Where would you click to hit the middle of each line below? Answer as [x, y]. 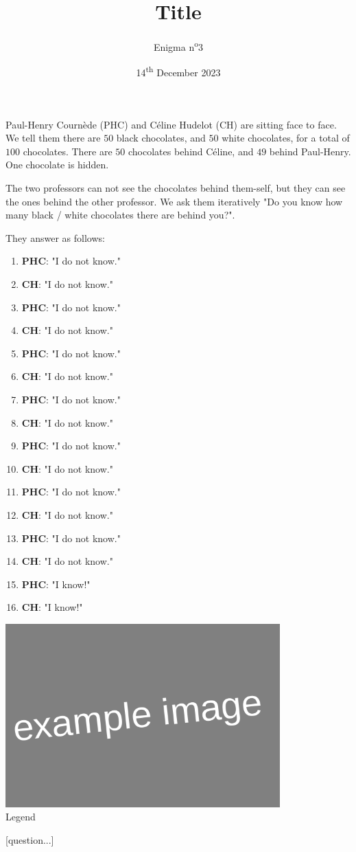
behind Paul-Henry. [310, 151]
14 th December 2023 [178, 71]
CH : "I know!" [52, 607]
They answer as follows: [55, 237]
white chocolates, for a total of [286, 138]
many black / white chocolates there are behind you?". [120, 215]
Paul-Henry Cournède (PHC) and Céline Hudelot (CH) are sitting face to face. [171, 124]
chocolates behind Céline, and [191, 151]
